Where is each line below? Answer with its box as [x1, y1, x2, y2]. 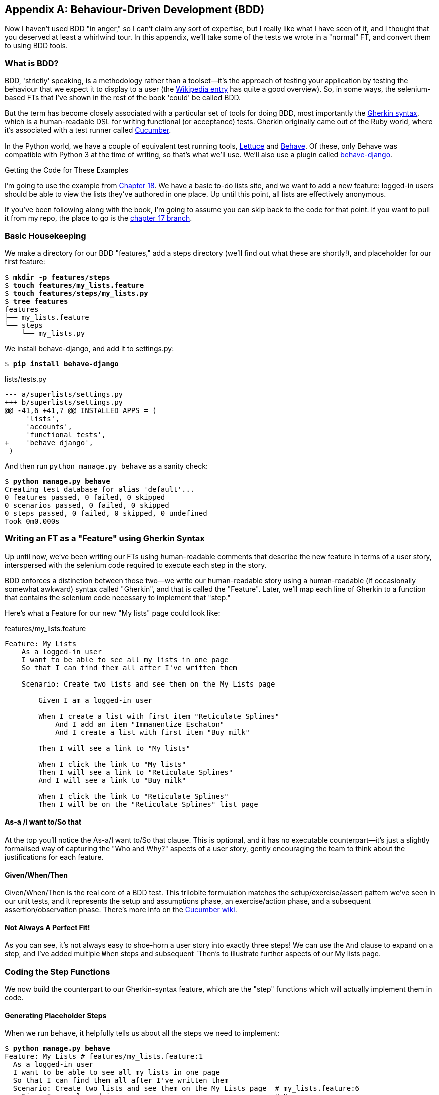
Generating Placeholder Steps [5, 1011, 107, 1020]
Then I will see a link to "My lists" [38, 744, 190, 752]
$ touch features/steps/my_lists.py [5, 289, 148, 297]
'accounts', [26, 422, 72, 431]
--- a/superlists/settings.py [5, 390, 123, 398]
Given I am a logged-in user [38, 696, 153, 704]
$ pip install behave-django [5, 359, 119, 368]
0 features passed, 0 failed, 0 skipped [5, 493, 165, 501]
